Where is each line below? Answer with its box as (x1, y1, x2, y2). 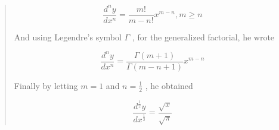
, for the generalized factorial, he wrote (132, 30, 275, 43)
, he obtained (145, 79, 193, 91)
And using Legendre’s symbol (14, 30, 122, 43)
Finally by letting (14, 79, 78, 91)
